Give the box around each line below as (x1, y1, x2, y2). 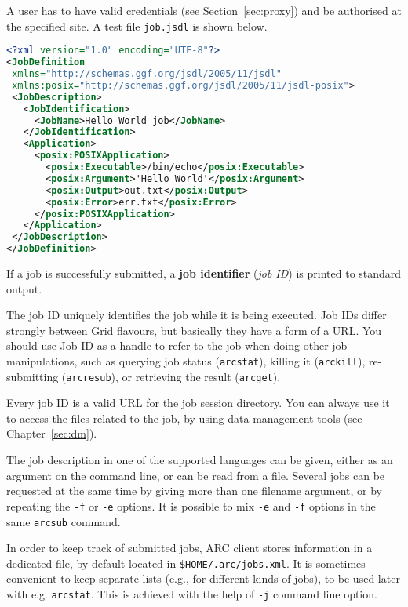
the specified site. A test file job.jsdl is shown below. (6, 17, 268, 34)
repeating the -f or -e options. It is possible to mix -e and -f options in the (6, 497, 376, 514)
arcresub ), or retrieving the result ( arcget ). (66, 368, 281, 384)
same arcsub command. (6, 513, 121, 529)
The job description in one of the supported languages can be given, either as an (6, 452, 393, 468)
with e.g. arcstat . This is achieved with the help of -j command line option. (6, 586, 377, 602)
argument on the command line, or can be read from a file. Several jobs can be (6, 467, 385, 483)
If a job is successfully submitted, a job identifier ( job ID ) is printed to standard (6, 265, 402, 281)
